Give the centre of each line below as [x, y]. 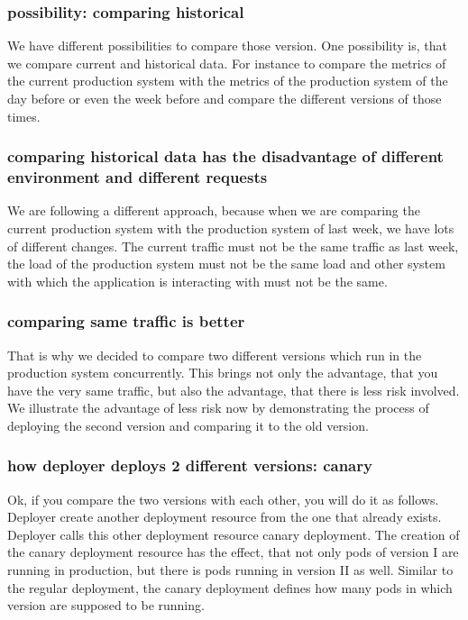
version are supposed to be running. [106, 605]
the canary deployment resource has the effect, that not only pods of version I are [233, 552]
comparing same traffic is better [126, 321]
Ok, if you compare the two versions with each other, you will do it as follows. [223, 499]
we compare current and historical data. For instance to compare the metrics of [227, 63]
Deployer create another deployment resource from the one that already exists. [225, 517]
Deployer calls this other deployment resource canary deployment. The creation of [234, 534]
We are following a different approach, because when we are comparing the [214, 210]
